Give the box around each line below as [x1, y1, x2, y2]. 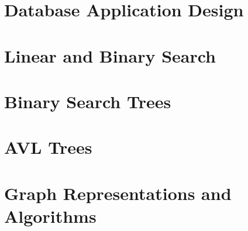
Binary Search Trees [4, 89, 171, 113]
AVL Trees [4, 135, 92, 159]
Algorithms [4, 204, 97, 227]
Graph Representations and [4, 181, 232, 205]
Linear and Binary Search [4, 43, 216, 67]
